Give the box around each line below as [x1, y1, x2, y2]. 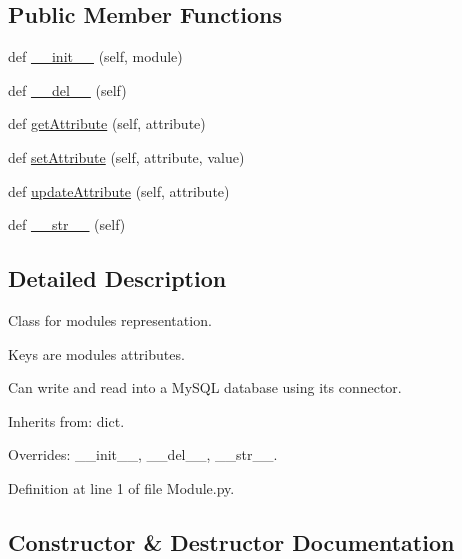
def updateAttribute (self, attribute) [8, 180, 230, 201]
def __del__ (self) [8, 79, 127, 100]
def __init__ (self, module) [8, 46, 183, 67]
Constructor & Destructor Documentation [8, 526, 455, 557]
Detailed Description [8, 263, 227, 294]
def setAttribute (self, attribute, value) [8, 146, 245, 167]
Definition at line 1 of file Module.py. [8, 477, 235, 498]
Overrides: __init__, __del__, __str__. [8, 444, 278, 465]
